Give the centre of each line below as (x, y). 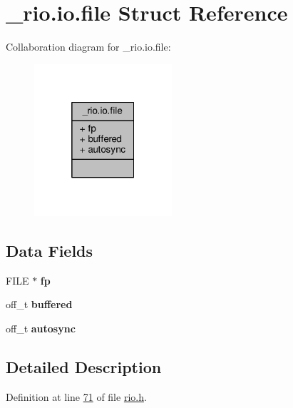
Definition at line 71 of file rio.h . (76, 396)
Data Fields (50, 250)
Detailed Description (84, 366)
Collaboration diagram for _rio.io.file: (88, 47)
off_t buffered (39, 304)
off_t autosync (41, 328)
